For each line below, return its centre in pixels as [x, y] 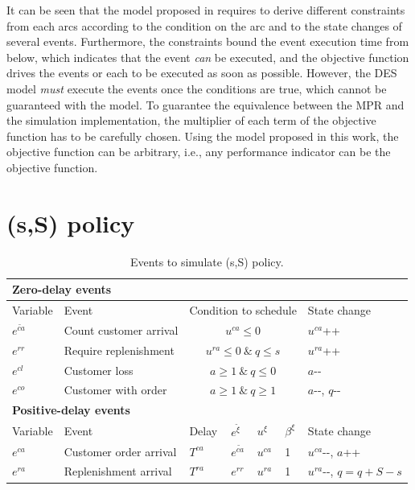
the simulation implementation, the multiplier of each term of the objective [191, 120]
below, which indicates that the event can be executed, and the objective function [208, 57]
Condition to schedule [243, 310]
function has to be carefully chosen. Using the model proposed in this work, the [203, 136]
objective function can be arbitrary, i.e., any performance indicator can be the [199, 152]
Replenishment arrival [118, 471]
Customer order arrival [120, 451]
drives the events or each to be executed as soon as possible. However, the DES [202, 73]
